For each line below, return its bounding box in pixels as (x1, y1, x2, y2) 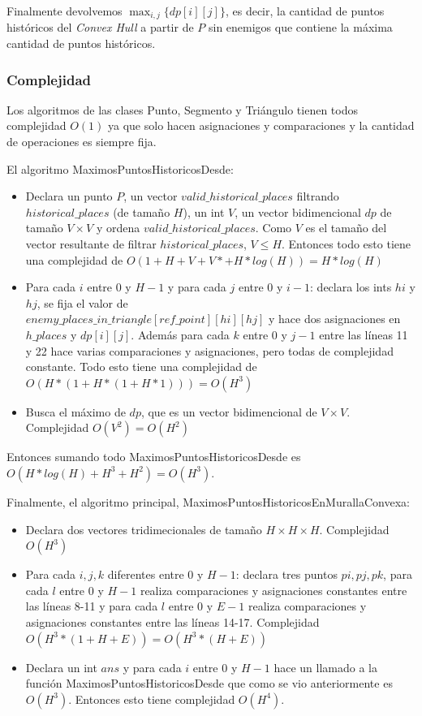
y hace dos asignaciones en (268, 310, 401, 327)
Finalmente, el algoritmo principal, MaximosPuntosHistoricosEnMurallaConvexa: (6, 493, 410, 510)
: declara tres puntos (235, 566, 338, 583)
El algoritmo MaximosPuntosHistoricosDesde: (6, 160, 234, 177)
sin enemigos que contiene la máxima (208, 19, 393, 36)
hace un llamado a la (273, 658, 377, 675)
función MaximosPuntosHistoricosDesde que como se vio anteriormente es (25, 675, 393, 692)
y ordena (96, 219, 140, 236)
